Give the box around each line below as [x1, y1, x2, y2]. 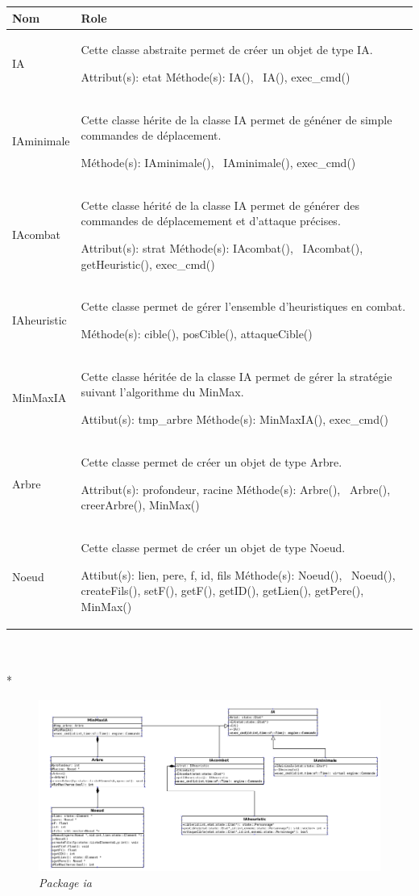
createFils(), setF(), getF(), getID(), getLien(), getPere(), [81, 582, 364, 599]
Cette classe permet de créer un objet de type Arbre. [81, 453, 342, 470]
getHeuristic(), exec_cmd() [81, 255, 215, 272]
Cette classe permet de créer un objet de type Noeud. [81, 538, 346, 555]
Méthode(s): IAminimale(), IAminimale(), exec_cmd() [81, 153, 356, 170]
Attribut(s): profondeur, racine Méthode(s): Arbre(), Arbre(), [81, 480, 391, 497]
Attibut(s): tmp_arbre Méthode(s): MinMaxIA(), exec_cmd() [81, 411, 388, 428]
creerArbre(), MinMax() [81, 496, 200, 513]
